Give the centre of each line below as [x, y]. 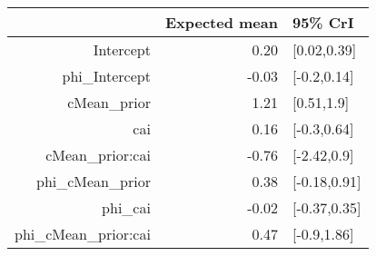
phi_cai [126, 207]
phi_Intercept [106, 76]
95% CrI [323, 22]
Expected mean [221, 22]
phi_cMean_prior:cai [83, 234]
